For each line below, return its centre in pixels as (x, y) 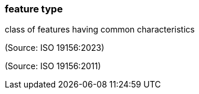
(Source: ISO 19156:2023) (55, 48)
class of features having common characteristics (100, 30)
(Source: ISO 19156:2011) (53, 66)
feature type (34, 9)
